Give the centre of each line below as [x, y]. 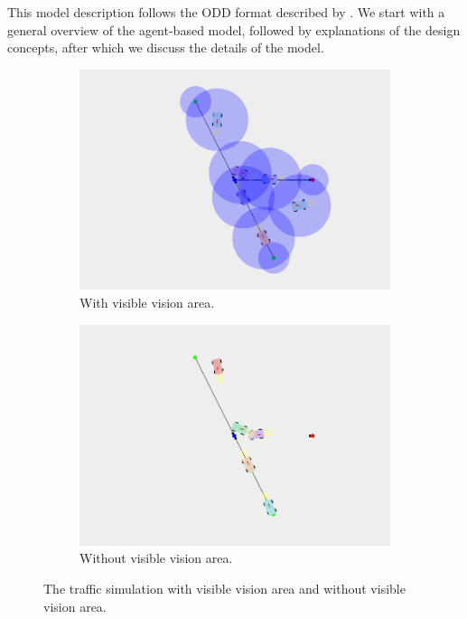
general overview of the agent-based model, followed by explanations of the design [234, 29]
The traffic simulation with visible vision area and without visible [224, 588]
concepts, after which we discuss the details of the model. [166, 48]
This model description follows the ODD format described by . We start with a [226, 12]
